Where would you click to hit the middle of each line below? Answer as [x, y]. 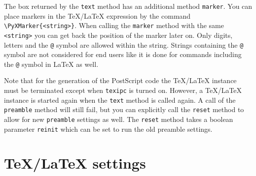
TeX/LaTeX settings [75, 162]
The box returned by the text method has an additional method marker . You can [128, 6]
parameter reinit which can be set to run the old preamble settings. [108, 129]
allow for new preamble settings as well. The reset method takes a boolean [119, 119]
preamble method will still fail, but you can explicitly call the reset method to [124, 109]
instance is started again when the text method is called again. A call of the [120, 100]
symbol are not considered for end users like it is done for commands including [123, 54]
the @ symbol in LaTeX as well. [51, 64]
